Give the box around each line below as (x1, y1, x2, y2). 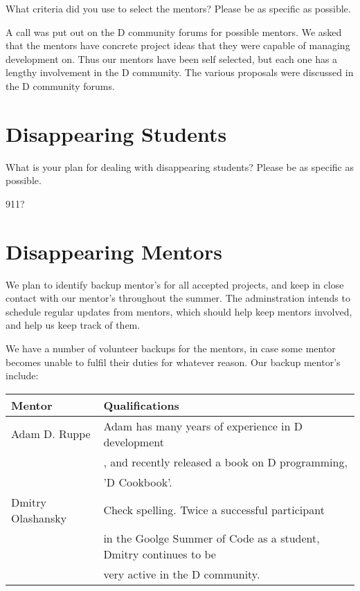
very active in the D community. (103, 565, 260, 582)
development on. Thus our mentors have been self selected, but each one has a (6, 51, 338, 66)
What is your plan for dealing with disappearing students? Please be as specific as (6, 159, 354, 174)
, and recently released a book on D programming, (103, 453, 348, 470)
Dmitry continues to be (103, 545, 216, 562)
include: (6, 368, 39, 383)
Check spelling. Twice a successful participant (103, 502, 325, 518)
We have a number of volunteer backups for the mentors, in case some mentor (6, 340, 336, 355)
